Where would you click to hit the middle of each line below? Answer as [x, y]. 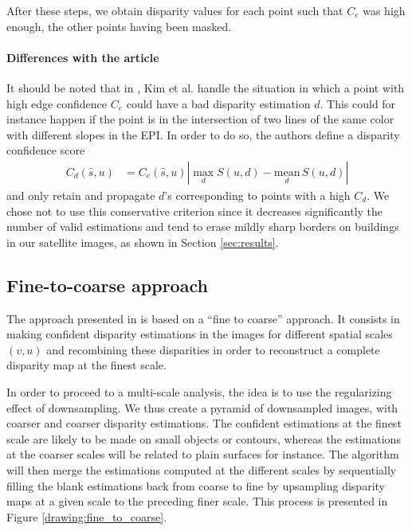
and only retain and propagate [81, 195]
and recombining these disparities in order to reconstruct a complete [213, 349]
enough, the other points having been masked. [119, 26]
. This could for [358, 103]
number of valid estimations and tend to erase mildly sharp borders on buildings [203, 226]
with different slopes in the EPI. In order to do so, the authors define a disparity [203, 134]
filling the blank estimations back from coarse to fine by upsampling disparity [196, 485]
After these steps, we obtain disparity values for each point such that [175, 10]
